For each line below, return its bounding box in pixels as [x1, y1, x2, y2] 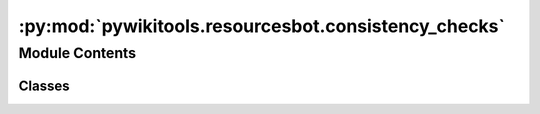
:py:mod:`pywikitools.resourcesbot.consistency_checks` [18, 15, 505, 37]
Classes [18, 77, 70, 94]
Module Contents [18, 44, 137, 62]
